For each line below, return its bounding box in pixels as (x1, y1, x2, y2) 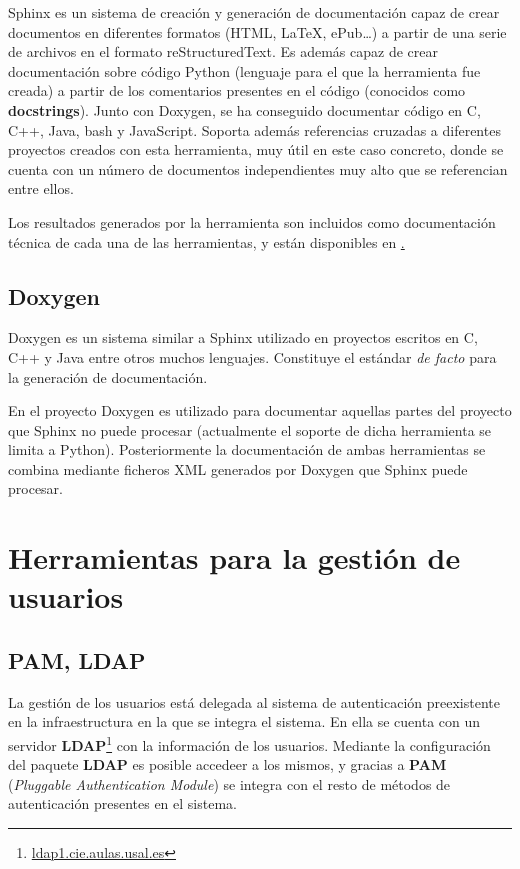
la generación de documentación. (8, 366, 208, 387)
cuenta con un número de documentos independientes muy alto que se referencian (8, 158, 508, 179)
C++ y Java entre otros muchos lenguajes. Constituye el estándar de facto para (8, 346, 497, 367)
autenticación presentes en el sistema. (8, 793, 237, 814)
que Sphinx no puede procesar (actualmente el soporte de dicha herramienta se (8, 419, 492, 440)
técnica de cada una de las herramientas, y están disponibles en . (8, 231, 405, 252)
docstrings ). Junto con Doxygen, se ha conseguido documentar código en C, (8, 99, 481, 120)
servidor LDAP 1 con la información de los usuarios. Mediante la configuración (8, 732, 491, 755)
